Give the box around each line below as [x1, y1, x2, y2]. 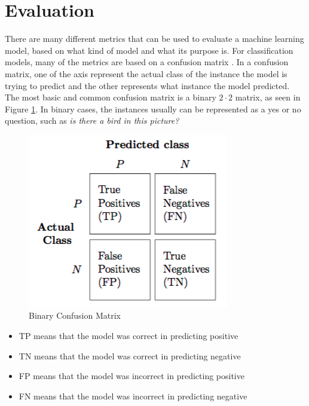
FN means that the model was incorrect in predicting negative [19, 389, 247, 402]
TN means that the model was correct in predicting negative [19, 349, 241, 362]
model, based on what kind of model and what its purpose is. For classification [5, 44, 293, 56]
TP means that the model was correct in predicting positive [19, 329, 238, 342]
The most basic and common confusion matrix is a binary [5, 91, 216, 103]
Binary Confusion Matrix [29, 309, 121, 322]
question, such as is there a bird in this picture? [5, 114, 179, 127]
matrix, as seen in [235, 91, 301, 103]
